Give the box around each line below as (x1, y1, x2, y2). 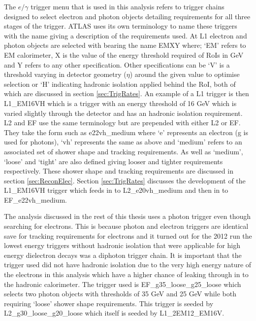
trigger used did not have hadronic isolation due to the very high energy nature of (4, 259, 252, 270)
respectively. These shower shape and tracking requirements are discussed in (4, 166, 233, 176)
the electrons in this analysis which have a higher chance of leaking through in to (4, 269, 249, 280)
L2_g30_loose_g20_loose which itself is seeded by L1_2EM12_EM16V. (4, 308, 224, 318)
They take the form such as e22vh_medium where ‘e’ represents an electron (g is (4, 127, 248, 137)
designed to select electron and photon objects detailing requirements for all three (4, 11, 251, 21)
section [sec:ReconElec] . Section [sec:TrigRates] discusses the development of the (4, 175, 246, 185)
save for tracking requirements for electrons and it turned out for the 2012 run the (4, 230, 252, 241)
